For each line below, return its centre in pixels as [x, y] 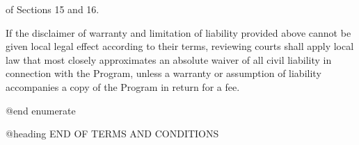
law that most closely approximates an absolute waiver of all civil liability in [169, 59]
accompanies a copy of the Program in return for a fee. [123, 86]
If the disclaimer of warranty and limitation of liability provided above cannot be [178, 32]
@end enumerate [41, 110]
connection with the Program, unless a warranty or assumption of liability [163, 73]
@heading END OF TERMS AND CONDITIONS [112, 134]
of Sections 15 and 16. [53, 9]
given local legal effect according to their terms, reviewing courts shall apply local [180, 46]
